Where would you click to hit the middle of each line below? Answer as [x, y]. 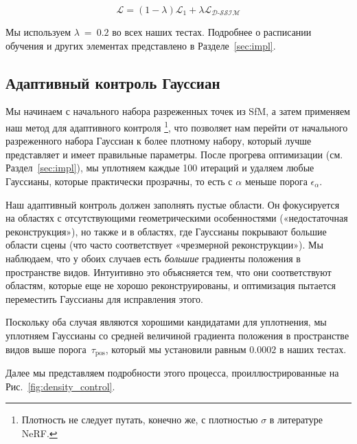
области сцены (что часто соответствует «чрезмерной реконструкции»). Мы [164, 245]
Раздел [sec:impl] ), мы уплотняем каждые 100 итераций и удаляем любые [160, 168]
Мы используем [38, 32]
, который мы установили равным [176, 349]
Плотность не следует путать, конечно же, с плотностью [140, 420]
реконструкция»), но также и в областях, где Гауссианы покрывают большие [166, 231]
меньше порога [276, 181]
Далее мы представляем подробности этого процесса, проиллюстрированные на [172, 372]
